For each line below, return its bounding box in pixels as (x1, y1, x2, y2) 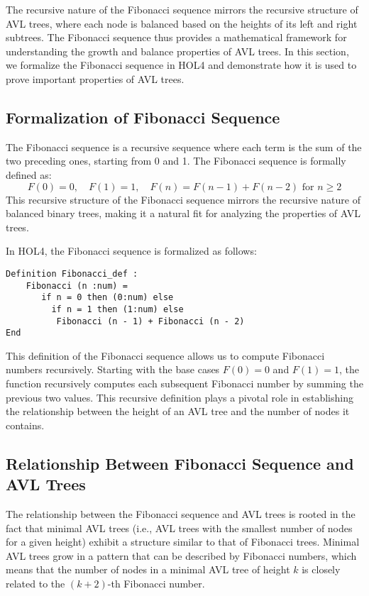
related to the (6, 575, 65, 590)
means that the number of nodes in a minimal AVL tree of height (6, 562, 290, 577)
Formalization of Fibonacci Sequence (6, 106, 280, 128)
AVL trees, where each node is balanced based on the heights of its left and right (6, 16, 358, 31)
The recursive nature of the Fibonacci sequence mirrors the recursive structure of (6, 2, 358, 16)
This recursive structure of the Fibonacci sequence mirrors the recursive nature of (6, 192, 360, 206)
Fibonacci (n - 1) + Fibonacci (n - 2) (56, 316, 245, 326)
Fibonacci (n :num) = (26, 280, 128, 291)
